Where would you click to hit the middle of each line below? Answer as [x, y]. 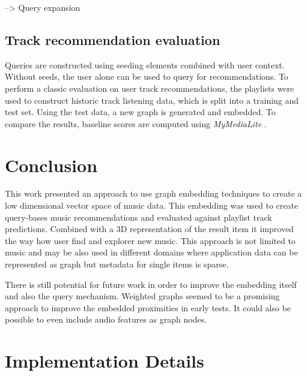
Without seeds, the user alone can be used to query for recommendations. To [147, 76]
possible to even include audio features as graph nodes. [106, 319]
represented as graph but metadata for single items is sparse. [117, 264]
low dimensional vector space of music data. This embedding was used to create [152, 205]
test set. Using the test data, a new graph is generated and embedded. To [140, 112]
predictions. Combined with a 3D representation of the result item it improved [149, 229]
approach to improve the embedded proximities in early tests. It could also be [148, 307]
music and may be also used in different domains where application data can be [151, 252]
